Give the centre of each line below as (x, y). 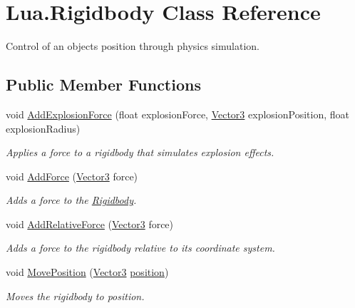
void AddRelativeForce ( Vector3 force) (90, 224)
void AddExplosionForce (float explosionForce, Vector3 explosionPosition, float (177, 114)
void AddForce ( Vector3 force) (72, 176)
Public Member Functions (103, 84)
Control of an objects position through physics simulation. (133, 46)
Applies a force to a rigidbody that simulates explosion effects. (140, 152)
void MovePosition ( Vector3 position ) (87, 272)
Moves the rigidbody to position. (75, 296)
